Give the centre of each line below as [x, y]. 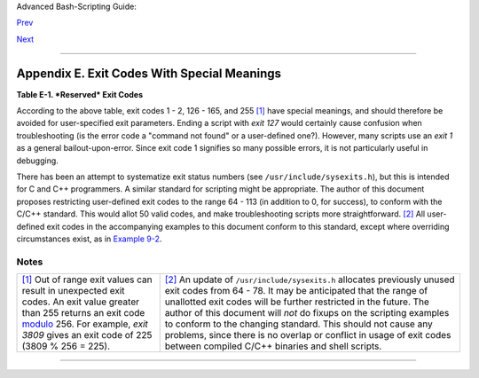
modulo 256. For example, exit [85, 324]
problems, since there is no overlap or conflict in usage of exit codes [308, 335]
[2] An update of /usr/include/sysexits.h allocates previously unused [310, 280]
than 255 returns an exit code [83, 313]
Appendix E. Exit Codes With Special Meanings [149, 73]
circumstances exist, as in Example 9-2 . [89, 239]
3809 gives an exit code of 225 [87, 335]
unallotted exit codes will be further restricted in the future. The [297, 302]
